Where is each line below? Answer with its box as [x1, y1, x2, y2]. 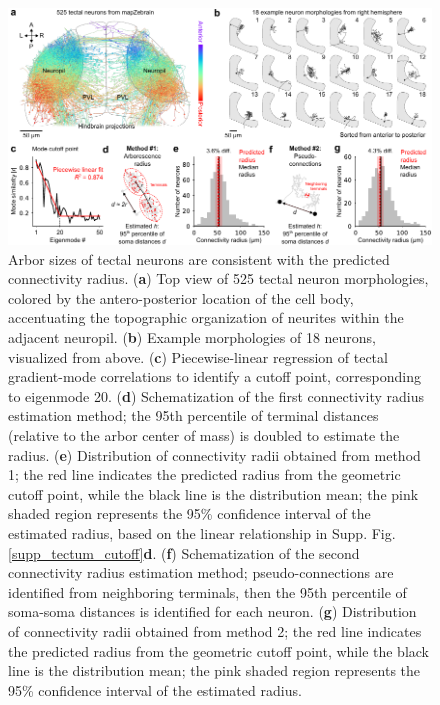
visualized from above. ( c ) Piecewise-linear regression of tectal [8, 346, 388, 367]
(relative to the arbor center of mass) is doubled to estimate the [8, 425, 400, 446]
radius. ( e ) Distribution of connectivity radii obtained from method [8, 444, 421, 465]
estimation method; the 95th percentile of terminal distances [8, 405, 379, 426]
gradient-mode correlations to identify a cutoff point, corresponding [8, 366, 421, 387]
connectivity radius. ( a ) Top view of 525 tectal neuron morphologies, [8, 268, 429, 289]
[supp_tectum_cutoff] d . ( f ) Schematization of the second [8, 542, 360, 563]
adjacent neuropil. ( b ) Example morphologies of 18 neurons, [8, 327, 377, 348]
